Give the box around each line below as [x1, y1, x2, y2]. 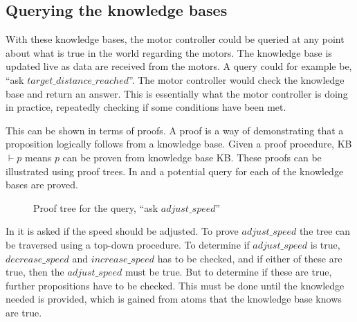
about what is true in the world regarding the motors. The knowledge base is [6, 45, 332, 60]
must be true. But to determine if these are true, [125, 265, 332, 279]
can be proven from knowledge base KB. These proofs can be [62, 150, 322, 164]
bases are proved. [6, 177, 78, 192]
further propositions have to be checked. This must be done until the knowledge [6, 278, 345, 292]
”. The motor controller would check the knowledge [129, 72, 345, 87]
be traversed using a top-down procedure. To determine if [6, 237, 250, 251]
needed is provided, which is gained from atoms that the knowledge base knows [6, 292, 342, 306]
